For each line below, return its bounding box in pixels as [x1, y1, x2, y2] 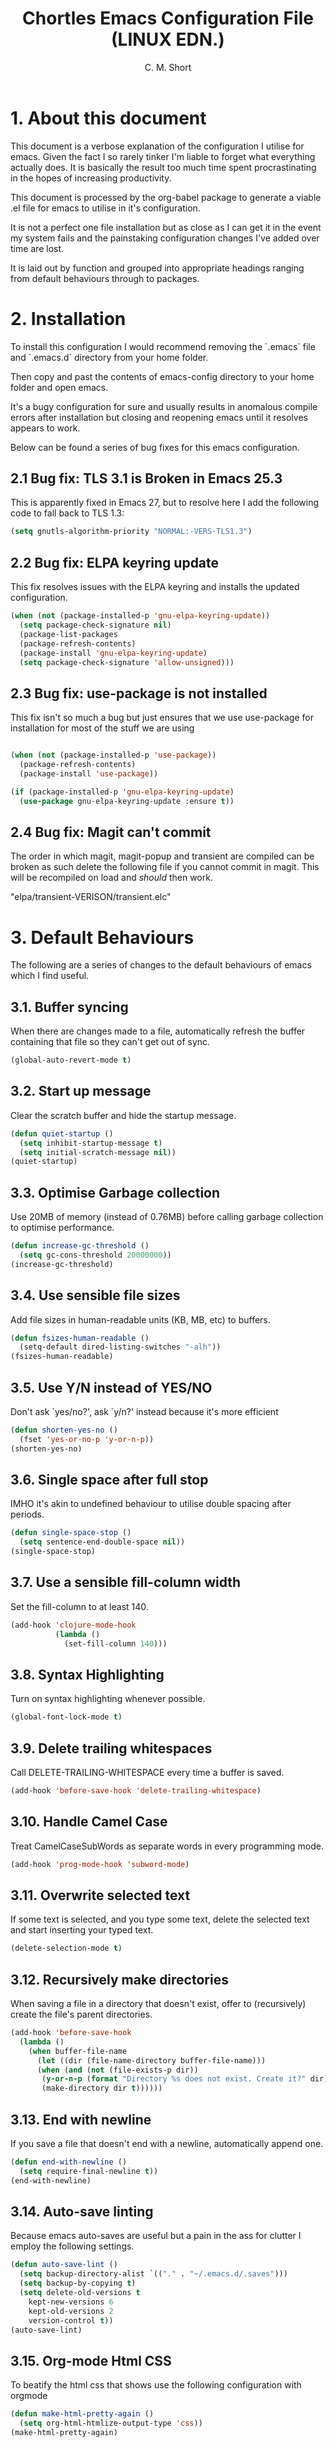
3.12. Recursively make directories [10, 1971, 229, 1988]
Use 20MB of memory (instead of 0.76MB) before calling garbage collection [10, 1211, 324, 1223]
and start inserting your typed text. [10, 1924, 154, 1936]
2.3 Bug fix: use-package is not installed [10, 685, 268, 702]
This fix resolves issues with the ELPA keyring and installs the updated [10, 581, 300, 593]
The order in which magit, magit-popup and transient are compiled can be [10, 850, 315, 862]
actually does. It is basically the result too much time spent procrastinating [10, 161, 317, 173]
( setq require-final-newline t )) [19, 2166, 159, 2176]
